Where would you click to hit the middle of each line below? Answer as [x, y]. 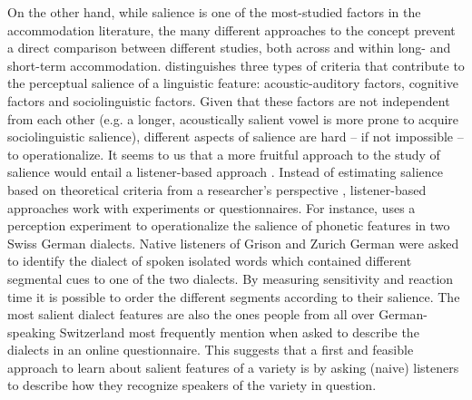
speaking [31, 332]
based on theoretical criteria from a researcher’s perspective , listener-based [217, 189]
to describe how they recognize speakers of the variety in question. [192, 385]
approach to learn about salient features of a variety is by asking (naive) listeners [233, 367]
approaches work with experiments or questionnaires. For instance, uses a [211, 207]
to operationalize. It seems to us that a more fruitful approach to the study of [224, 154]
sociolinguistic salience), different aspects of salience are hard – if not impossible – [236, 137]
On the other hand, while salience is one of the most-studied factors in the [214, 12]
